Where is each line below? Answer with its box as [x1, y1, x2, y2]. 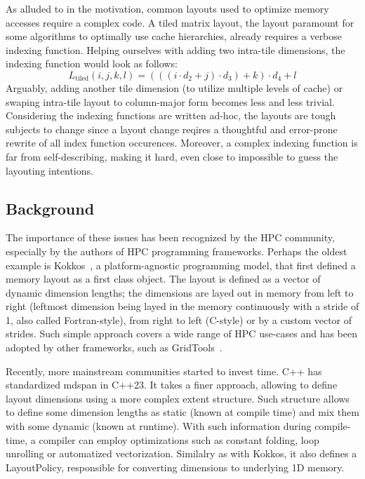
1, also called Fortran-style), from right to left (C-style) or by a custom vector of [6, 312, 352, 327]
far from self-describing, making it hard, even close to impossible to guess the [6, 149, 338, 163]
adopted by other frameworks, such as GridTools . [6, 340, 223, 355]
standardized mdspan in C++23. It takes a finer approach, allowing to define [6, 377, 338, 392]
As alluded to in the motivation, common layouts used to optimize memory [6, 1, 329, 15]
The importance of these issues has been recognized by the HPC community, [6, 230, 335, 245]
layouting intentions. [6, 163, 93, 177]
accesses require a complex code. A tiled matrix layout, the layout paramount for [6, 15, 354, 29]
